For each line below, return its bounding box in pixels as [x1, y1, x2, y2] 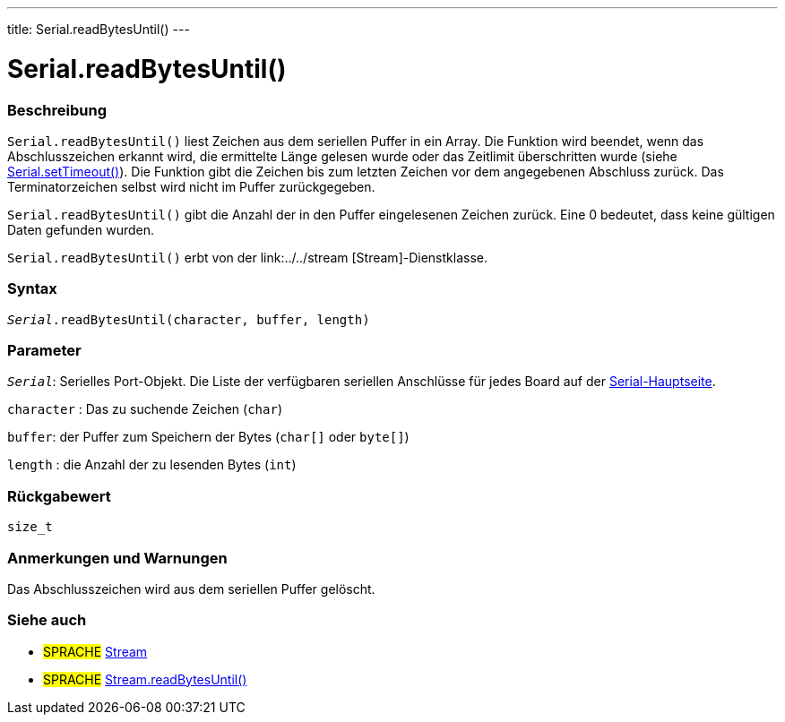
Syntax [7, 279, 57, 298]
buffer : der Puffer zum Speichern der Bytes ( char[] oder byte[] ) [7, 429, 410, 445]
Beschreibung [7, 100, 108, 119]
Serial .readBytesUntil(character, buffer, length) [7, 312, 370, 327]
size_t [7, 520, 53, 535]
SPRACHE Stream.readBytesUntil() [43, 671, 247, 687]
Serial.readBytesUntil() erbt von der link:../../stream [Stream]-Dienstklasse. [7, 249, 487, 265]
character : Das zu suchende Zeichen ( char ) [7, 401, 282, 417]
